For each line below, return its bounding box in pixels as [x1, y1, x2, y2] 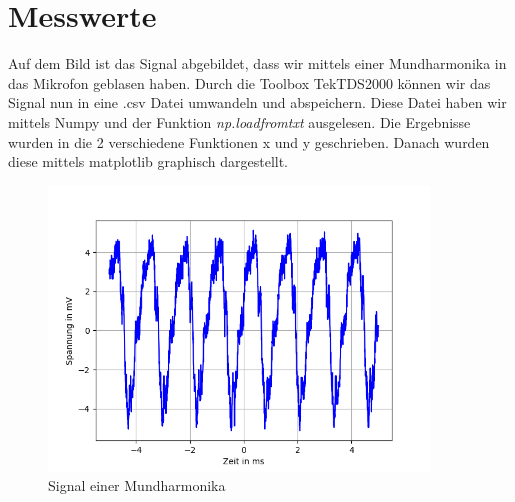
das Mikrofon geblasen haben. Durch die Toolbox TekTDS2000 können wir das [8, 72, 491, 93]
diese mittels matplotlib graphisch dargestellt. [8, 151, 288, 172]
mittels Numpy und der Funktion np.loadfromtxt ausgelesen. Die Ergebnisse [8, 111, 471, 132]
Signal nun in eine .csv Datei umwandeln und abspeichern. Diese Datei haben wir [8, 92, 507, 113]
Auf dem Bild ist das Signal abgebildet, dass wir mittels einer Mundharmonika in [8, 53, 507, 74]
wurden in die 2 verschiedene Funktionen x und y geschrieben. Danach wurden [8, 131, 490, 152]
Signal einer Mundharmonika [48, 475, 226, 496]
